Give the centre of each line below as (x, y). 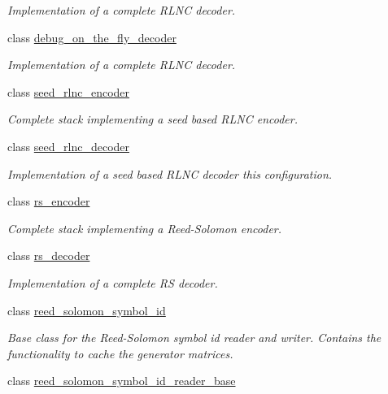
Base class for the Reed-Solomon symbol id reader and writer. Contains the (194, 338)
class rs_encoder (49, 201)
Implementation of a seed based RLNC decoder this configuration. (170, 173)
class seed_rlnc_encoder (69, 91)
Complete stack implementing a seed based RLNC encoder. (153, 119)
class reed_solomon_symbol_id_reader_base (122, 381)
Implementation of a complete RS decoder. (113, 282)
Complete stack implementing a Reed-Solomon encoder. (145, 228)
